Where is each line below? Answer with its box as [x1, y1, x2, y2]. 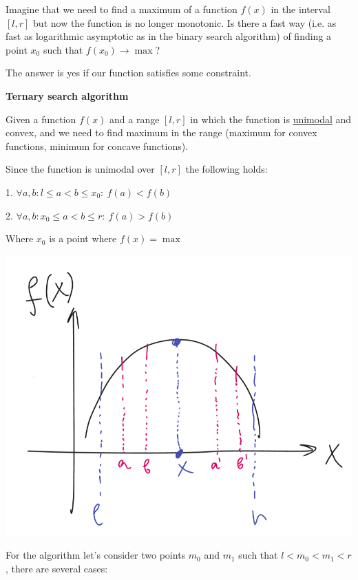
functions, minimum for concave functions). [6, 138, 189, 153]
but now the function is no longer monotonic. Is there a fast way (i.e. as [33, 15, 337, 30]
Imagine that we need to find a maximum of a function [6, 2, 238, 16]
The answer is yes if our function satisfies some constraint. [6, 65, 251, 80]
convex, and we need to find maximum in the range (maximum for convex [6, 125, 317, 140]
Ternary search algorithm [6, 88, 129, 103]
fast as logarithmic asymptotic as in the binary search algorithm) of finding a [6, 29, 332, 43]
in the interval [271, 2, 330, 16]
